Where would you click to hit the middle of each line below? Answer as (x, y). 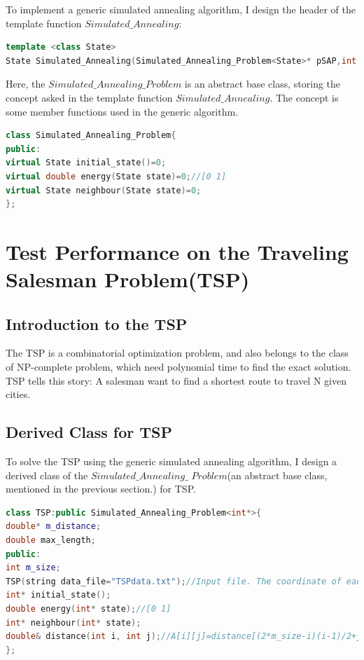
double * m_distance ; (54, 527)
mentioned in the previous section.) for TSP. (101, 489)
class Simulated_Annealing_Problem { (91, 136)
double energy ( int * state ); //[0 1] (89, 609)
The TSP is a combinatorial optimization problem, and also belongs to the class (177, 353)
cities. (18, 394)
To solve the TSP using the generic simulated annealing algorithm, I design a (171, 461)
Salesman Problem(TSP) (128, 279)
